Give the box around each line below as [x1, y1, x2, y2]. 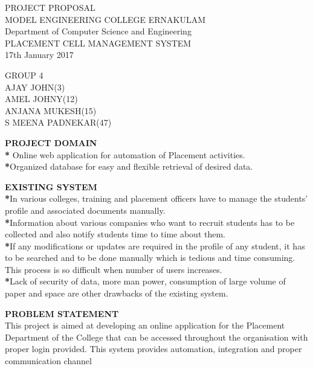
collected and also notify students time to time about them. [5, 228, 225, 240]
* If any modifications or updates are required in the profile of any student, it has [5, 239, 305, 252]
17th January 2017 [5, 48, 74, 61]
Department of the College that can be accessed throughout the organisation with [5, 330, 308, 343]
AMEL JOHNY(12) [5, 92, 78, 105]
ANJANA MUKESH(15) [5, 104, 97, 117]
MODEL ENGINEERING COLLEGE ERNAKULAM [5, 13, 206, 25]
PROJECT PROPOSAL [5, 1, 95, 13]
